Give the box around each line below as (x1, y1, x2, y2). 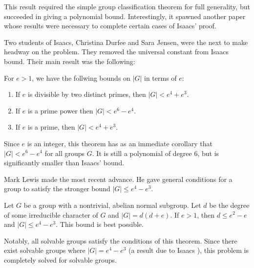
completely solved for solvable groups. (4, 254, 117, 265)
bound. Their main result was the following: (4, 56, 135, 66)
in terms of (144, 72, 177, 83)
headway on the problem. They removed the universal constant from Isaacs (4, 46, 229, 57)
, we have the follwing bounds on (32, 72, 130, 83)
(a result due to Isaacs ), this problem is (128, 245, 249, 255)
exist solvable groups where (4, 245, 85, 255)
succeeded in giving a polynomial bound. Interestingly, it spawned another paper (4, 11, 246, 21)
